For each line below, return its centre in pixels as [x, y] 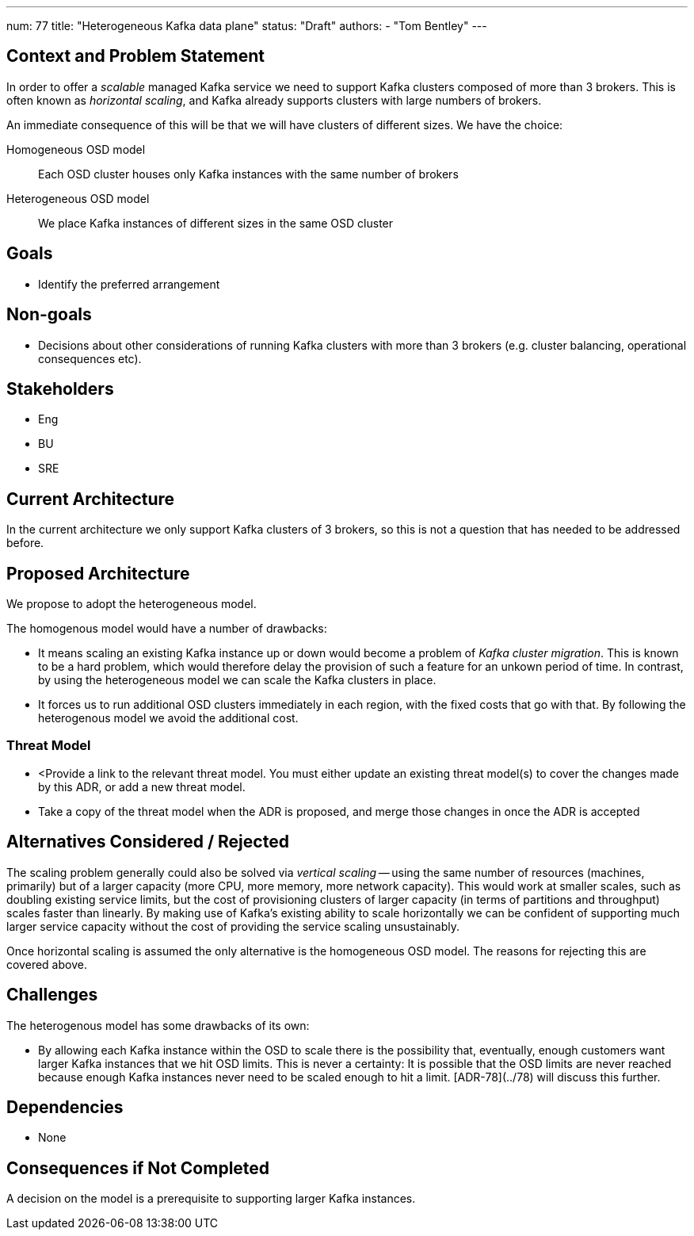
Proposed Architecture [98, 573]
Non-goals [49, 315]
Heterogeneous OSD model [78, 198]
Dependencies [65, 1107]
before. [25, 543]
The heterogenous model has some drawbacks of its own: [158, 1025]
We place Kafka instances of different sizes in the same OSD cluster [216, 223]
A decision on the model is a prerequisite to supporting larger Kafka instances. [211, 1199]
